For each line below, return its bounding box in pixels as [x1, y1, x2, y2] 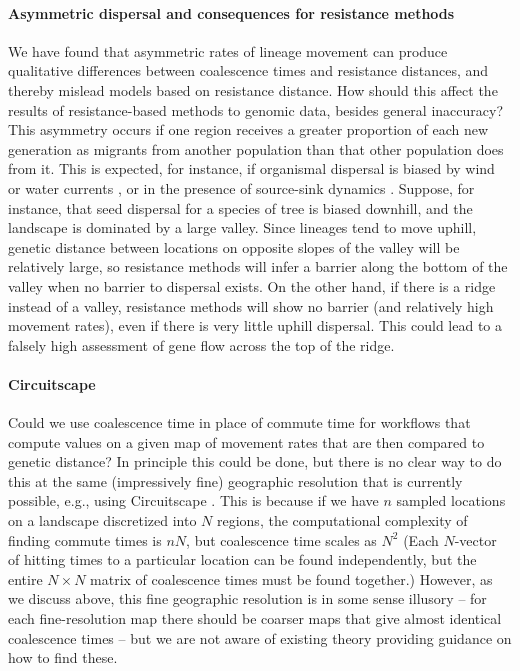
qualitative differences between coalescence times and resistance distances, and [8, 60, 489, 81]
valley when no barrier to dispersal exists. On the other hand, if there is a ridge [8, 275, 496, 296]
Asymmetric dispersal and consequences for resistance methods [8, 2, 455, 23]
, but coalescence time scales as [186, 529, 377, 550]
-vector [454, 529, 497, 550]
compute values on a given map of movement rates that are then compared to [8, 431, 485, 452]
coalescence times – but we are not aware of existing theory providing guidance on [8, 627, 512, 648]
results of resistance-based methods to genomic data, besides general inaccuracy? [8, 99, 503, 120]
